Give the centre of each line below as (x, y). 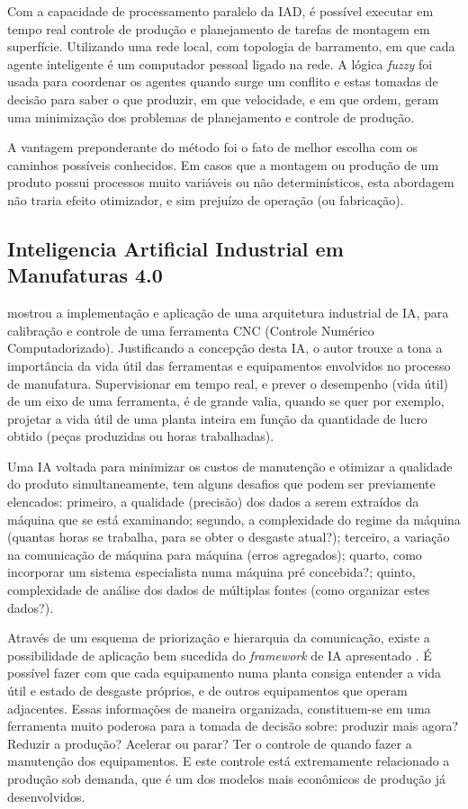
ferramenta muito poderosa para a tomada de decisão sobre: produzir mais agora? (233, 726)
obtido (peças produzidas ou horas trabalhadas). (141, 436)
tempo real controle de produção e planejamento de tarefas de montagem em (219, 28)
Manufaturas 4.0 (85, 275)
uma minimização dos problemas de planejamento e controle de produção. (211, 117)
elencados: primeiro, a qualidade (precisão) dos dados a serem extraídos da (213, 502)
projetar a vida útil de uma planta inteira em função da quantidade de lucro (217, 418)
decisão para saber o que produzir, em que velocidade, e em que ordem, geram (223, 99)
